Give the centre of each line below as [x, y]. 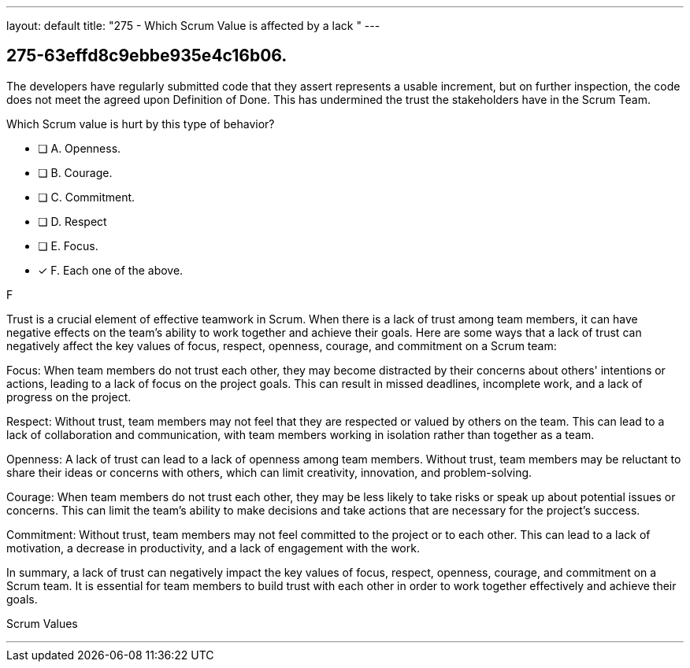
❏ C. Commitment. [87, 197]
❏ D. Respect [72, 221]
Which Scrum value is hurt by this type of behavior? [141, 124]
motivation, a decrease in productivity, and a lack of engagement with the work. [213, 548]
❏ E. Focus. [68, 245]
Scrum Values [42, 623]
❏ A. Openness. [80, 148]
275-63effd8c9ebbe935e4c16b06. [147, 56]
